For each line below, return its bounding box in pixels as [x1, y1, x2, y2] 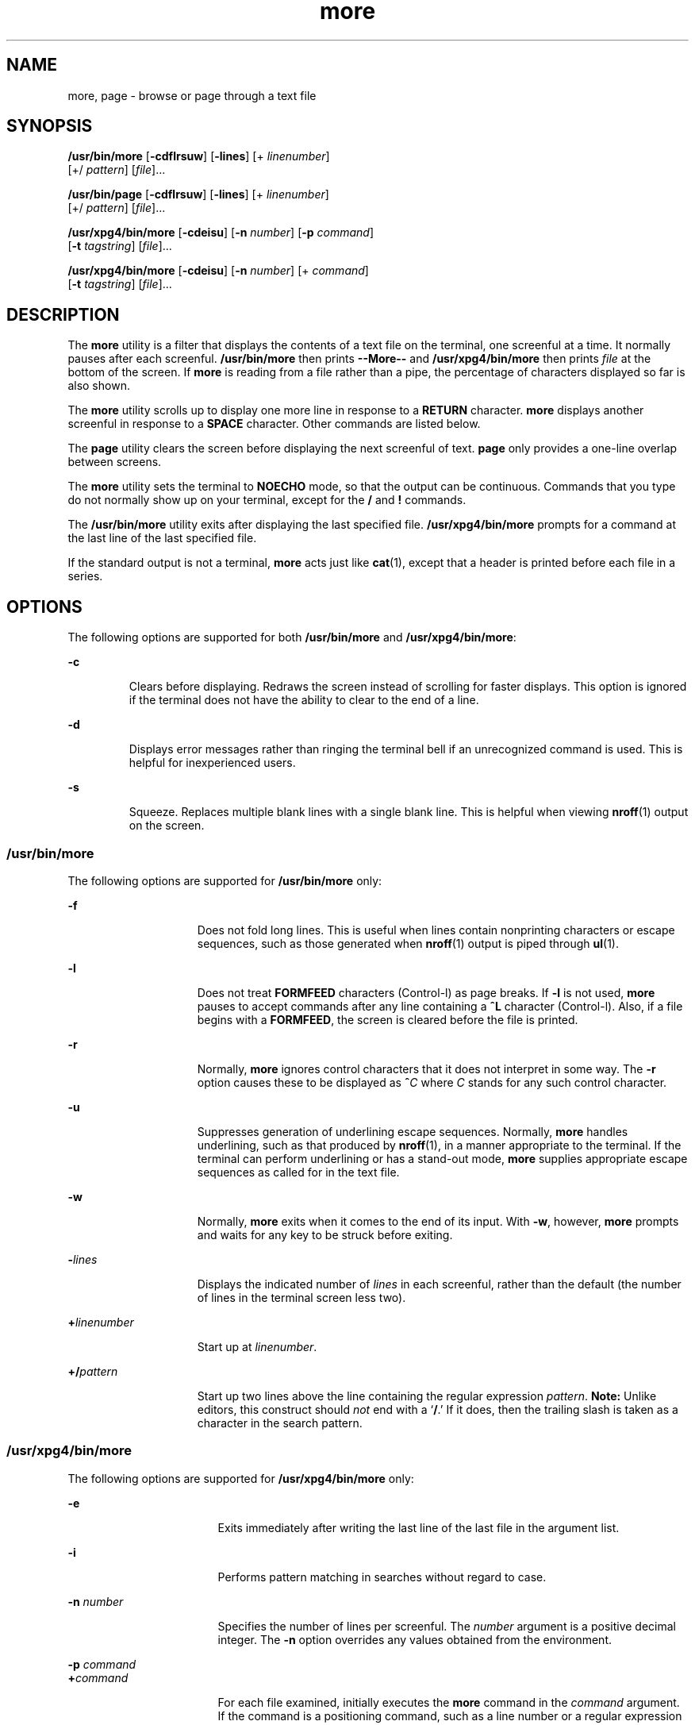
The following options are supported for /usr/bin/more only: [67, 873, 382, 888]
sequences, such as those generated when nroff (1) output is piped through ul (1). [197, 936, 619, 950]
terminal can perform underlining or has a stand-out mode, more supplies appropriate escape [197, 1151, 688, 1165]
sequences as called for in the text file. [197, 1165, 400, 1179]
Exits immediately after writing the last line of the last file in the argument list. [217, 1520, 620, 1534]
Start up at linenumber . [197, 1339, 317, 1353]
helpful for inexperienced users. [129, 756, 296, 770]
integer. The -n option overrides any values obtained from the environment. [217, 1632, 612, 1646]
